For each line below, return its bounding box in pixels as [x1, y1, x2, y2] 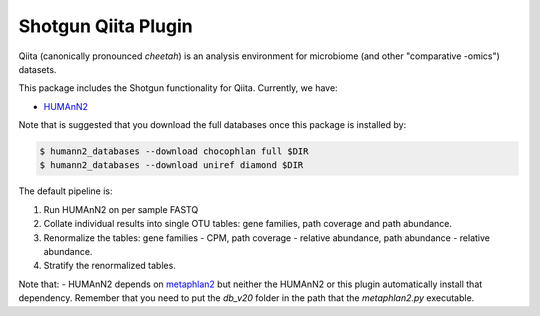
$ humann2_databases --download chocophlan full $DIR [39, 146, 309, 157]
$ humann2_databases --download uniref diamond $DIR [39, 160, 304, 171]
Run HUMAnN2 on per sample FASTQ [43, 203, 199, 215]
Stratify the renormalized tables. [43, 260, 177, 272]
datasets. [18, 63, 57, 75]
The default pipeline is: [18, 185, 114, 197]
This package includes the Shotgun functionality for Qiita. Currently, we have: [18, 82, 339, 94]
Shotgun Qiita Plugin [18, 15, 194, 37]
